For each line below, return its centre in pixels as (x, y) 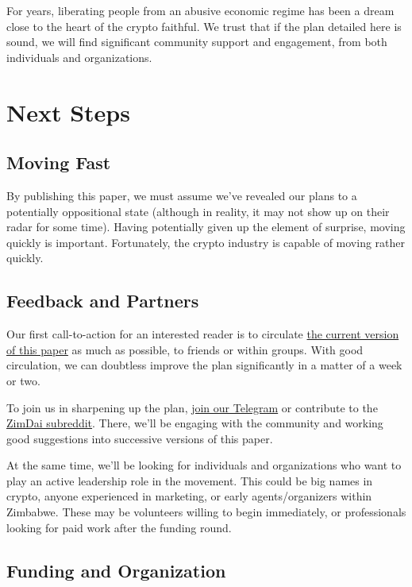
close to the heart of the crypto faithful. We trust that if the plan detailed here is (204, 26)
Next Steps (68, 112)
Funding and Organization (116, 570)
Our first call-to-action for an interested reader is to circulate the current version (203, 334)
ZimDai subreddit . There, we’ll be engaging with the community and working (195, 423)
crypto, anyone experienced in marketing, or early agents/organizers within (189, 496)
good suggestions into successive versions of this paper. (140, 438)
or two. (23, 380)
